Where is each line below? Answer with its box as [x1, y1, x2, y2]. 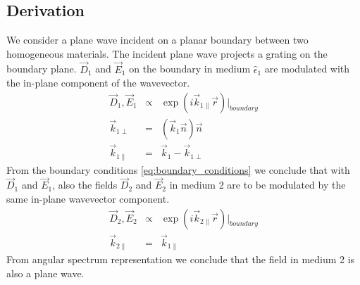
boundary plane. [6, 61, 77, 76]
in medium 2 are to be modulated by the [169, 177, 346, 192]
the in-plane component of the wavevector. [6, 75, 190, 90]
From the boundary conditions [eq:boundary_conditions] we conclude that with [6, 162, 350, 177]
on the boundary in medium [129, 61, 251, 76]
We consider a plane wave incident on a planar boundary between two [6, 32, 309, 47]
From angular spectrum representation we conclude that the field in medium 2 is [6, 252, 355, 267]
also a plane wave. [6, 265, 85, 280]
